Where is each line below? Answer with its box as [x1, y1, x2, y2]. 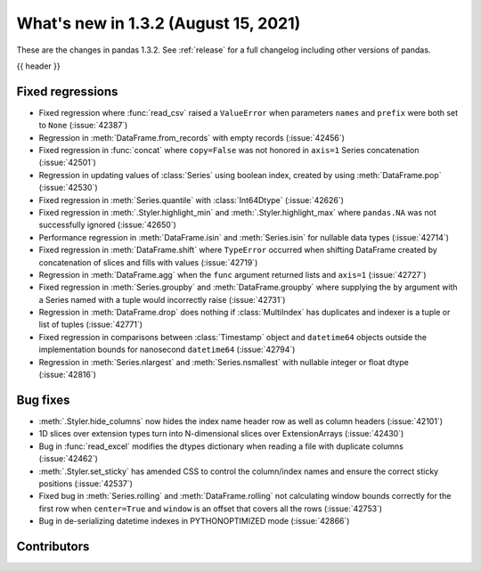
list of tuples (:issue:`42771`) [38, 319, 143, 330]
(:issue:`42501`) [38, 157, 97, 168]
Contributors [16, 539, 90, 554]
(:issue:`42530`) [38, 183, 98, 193]
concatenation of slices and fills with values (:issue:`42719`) [38, 257, 258, 267]
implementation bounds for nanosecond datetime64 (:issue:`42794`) [38, 344, 296, 355]
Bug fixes [16, 392, 70, 407]
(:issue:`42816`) [38, 370, 97, 380]
